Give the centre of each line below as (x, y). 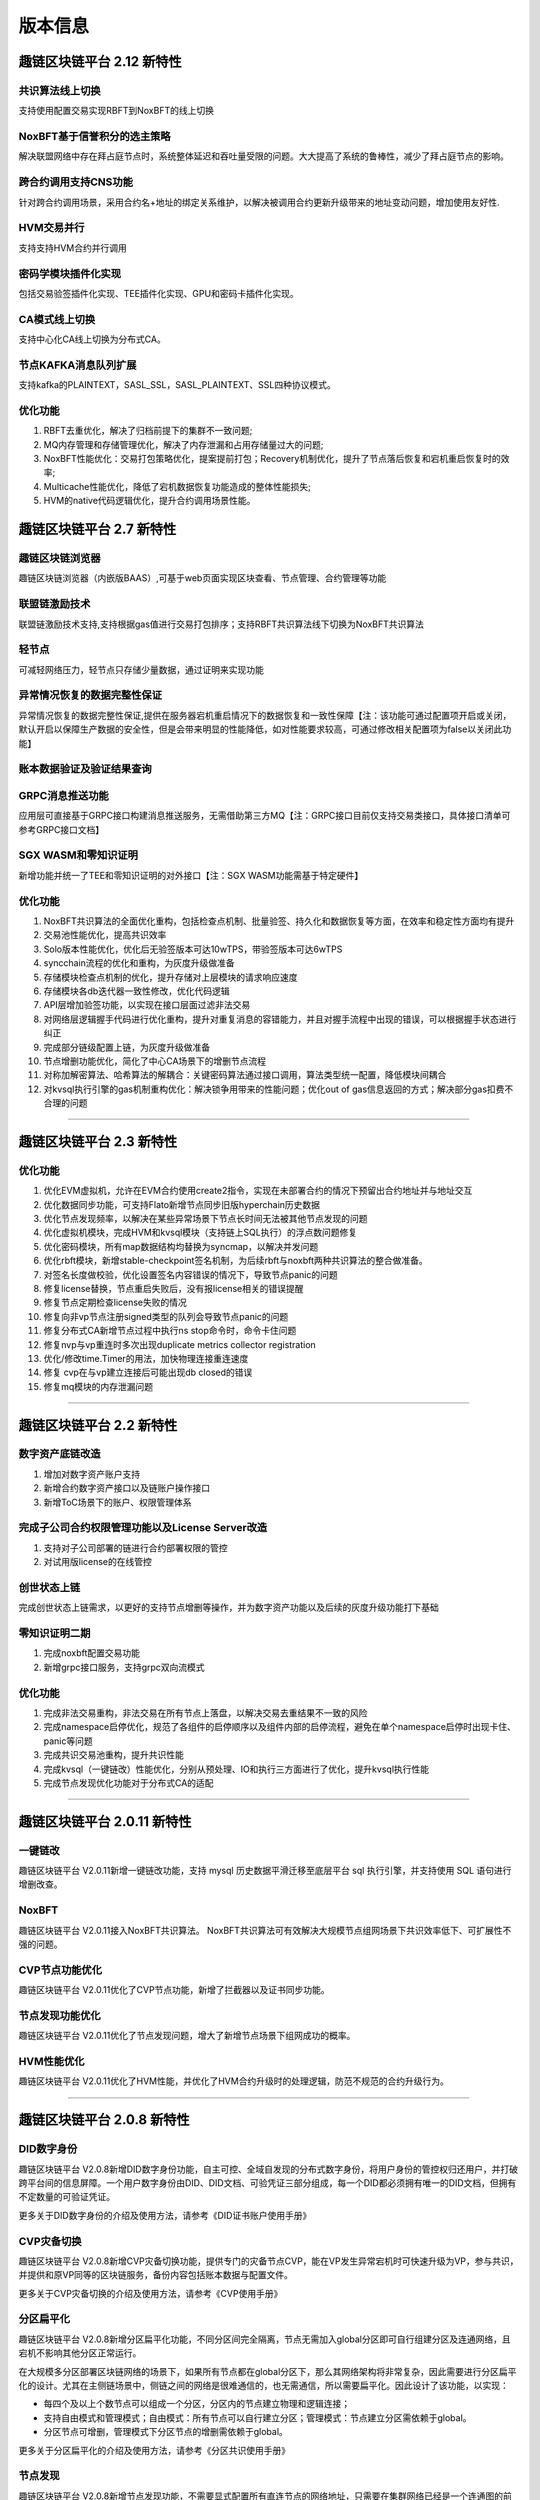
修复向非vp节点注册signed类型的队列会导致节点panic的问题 (166, 1316)
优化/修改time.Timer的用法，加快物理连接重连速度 (146, 1358)
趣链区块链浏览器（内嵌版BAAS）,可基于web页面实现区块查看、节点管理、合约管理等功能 (202, 578)
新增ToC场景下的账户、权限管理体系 (117, 1502)
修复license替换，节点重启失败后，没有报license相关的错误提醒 (173, 1288)
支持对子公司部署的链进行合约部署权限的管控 (135, 1547)
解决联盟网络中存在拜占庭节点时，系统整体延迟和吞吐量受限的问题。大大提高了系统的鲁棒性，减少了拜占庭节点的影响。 (263, 156)
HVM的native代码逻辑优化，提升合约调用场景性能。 (149, 501)
